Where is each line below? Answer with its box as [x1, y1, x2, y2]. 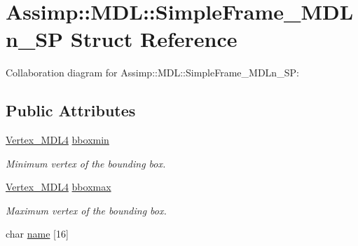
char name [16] [6, 226, 69, 241]
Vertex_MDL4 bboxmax [6, 179, 111, 194]
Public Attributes [6, 100, 136, 121]
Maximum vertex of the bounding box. [6, 203, 167, 217]
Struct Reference [70, 25, 237, 53]
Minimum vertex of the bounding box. [6, 156, 166, 170]
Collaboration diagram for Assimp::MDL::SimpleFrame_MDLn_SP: [6, 65, 299, 80]
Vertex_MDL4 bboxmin [6, 132, 109, 147]
